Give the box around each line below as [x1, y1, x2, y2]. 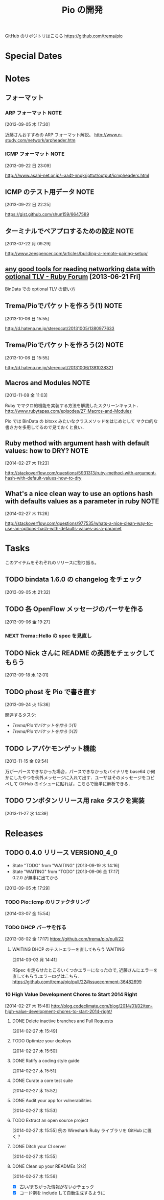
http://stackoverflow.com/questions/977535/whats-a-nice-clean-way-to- [5, 520, 153, 526]
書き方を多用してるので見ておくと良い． [5, 424, 87, 430]
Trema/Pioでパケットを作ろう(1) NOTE [5, 302, 122, 310]
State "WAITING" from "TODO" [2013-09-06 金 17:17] [12, 869, 120, 874]
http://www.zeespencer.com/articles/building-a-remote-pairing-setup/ [5, 251, 148, 257]
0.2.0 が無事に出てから [12, 874, 59, 880]
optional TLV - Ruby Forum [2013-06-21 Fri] [5, 272, 141, 281]
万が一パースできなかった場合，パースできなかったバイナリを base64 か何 [5, 768, 156, 774]
